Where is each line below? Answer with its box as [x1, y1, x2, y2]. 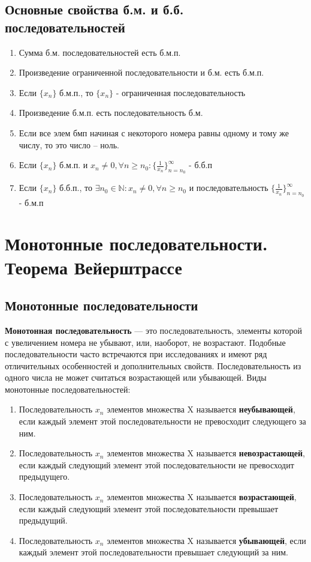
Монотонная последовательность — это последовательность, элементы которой [5, 324, 302, 336]
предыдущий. [19, 514, 68, 527]
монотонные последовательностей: [5, 382, 131, 395]
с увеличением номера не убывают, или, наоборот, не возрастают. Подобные [5, 336, 286, 348]
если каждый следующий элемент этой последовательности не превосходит [19, 458, 294, 471]
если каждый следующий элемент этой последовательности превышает [19, 502, 279, 515]
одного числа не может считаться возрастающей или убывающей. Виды [5, 371, 267, 384]
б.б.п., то [59, 181, 92, 194]
